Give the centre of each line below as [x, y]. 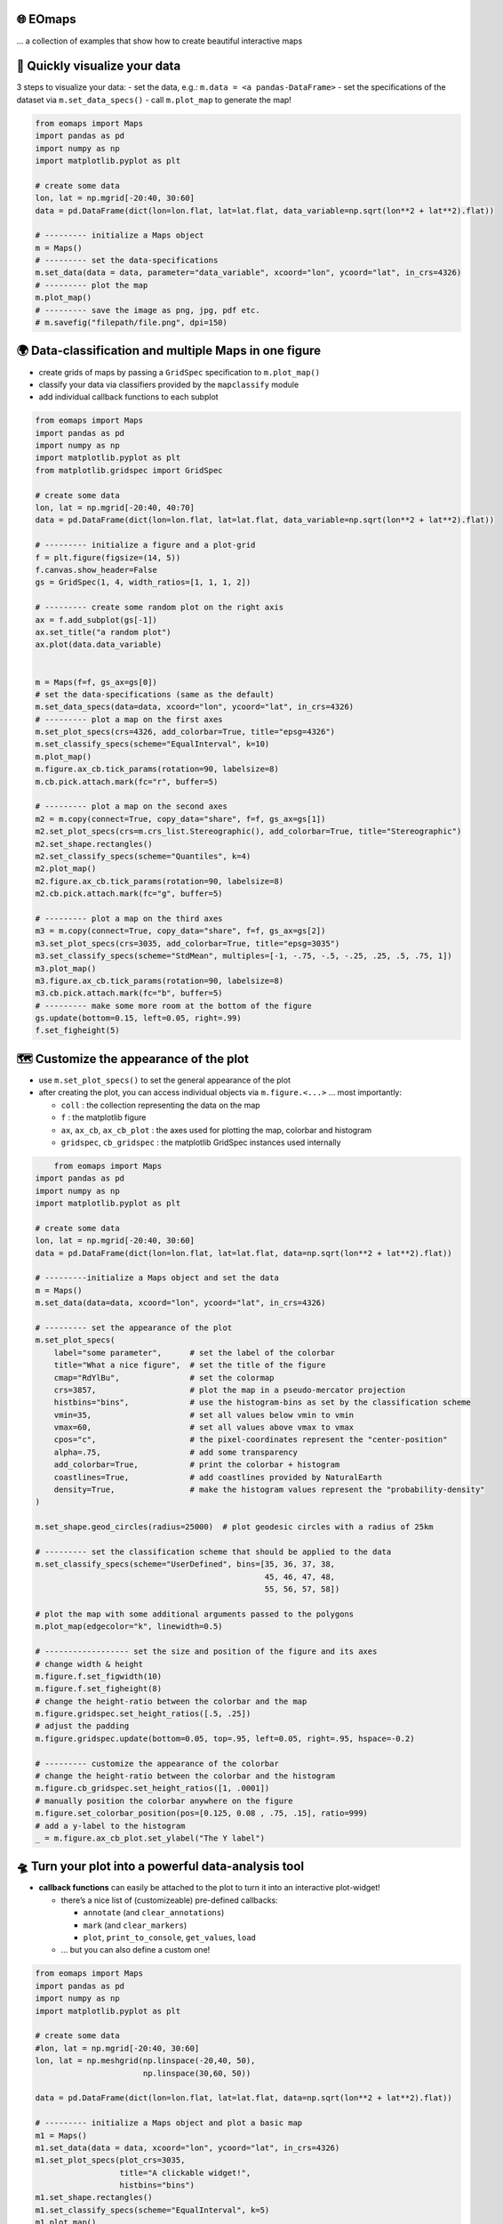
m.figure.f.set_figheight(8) [99, 1689]
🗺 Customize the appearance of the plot [132, 1059]
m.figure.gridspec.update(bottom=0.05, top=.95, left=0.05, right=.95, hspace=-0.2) [225, 1738]
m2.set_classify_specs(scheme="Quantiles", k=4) [143, 856]
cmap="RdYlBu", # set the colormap [164, 1378]
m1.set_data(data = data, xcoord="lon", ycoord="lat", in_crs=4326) [188, 2147]
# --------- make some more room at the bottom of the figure [173, 1006]
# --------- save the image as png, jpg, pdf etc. [148, 310]
